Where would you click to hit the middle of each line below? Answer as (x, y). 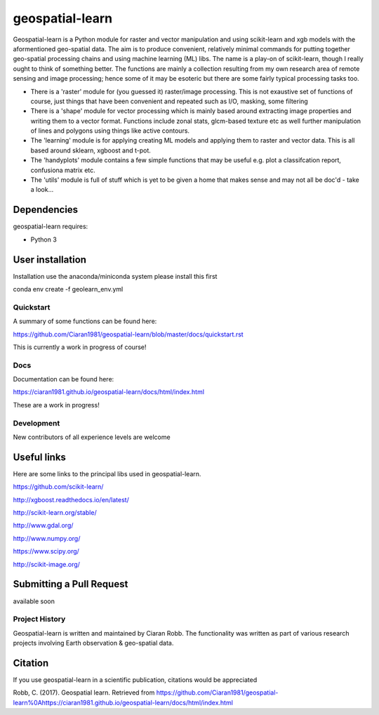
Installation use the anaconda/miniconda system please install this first (115, 276)
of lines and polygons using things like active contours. (110, 131)
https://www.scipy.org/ (46, 551)
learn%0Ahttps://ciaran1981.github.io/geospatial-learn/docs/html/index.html (123, 702)
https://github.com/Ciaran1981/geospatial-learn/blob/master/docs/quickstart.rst (128, 334)
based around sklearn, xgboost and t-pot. (91, 150)
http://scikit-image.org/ (47, 564)
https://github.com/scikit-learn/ (58, 487)
